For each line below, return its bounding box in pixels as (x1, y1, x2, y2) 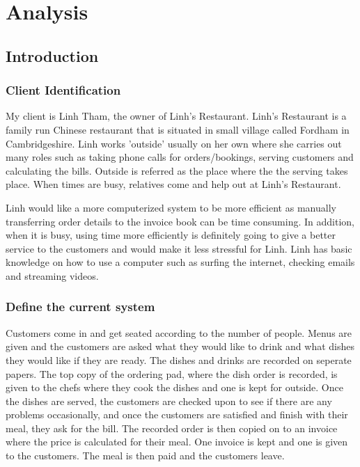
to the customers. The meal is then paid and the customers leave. (6, 448, 285, 463)
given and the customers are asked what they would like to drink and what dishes (6, 339, 354, 354)
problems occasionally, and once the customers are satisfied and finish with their (6, 407, 348, 422)
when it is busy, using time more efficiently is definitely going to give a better (6, 228, 336, 242)
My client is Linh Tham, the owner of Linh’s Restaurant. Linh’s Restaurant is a (6, 109, 347, 123)
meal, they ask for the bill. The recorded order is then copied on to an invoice (6, 420, 338, 435)
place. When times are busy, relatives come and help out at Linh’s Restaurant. (6, 177, 341, 191)
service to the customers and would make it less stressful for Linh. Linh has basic (6, 241, 352, 255)
